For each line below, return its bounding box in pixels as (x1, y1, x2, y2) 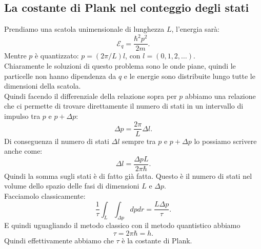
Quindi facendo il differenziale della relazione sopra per (4, 90, 177, 101)
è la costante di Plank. (122, 235, 192, 245)
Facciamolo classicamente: (4, 191, 86, 201)
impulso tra (4, 110, 41, 121)
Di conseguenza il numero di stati (4, 135, 109, 146)
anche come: (4, 146, 43, 156)
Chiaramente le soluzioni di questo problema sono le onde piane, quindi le (4, 60, 236, 71)
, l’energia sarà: (171, 24, 220, 34)
